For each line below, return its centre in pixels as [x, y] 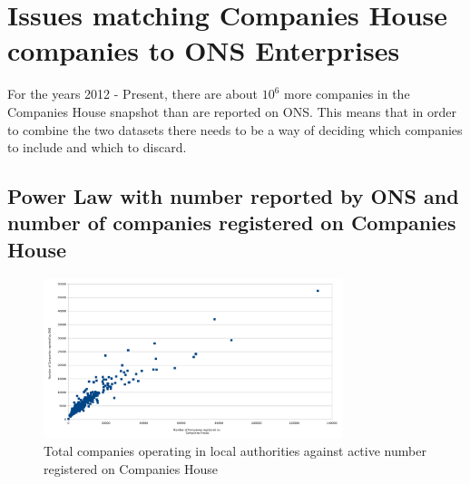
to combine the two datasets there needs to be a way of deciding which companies [235, 129]
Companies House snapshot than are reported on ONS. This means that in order [232, 111]
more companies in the [347, 94]
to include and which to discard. [97, 147]
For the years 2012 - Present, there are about [133, 94]
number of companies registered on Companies [232, 223]
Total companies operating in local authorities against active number [235, 451]
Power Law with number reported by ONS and [233, 196]
